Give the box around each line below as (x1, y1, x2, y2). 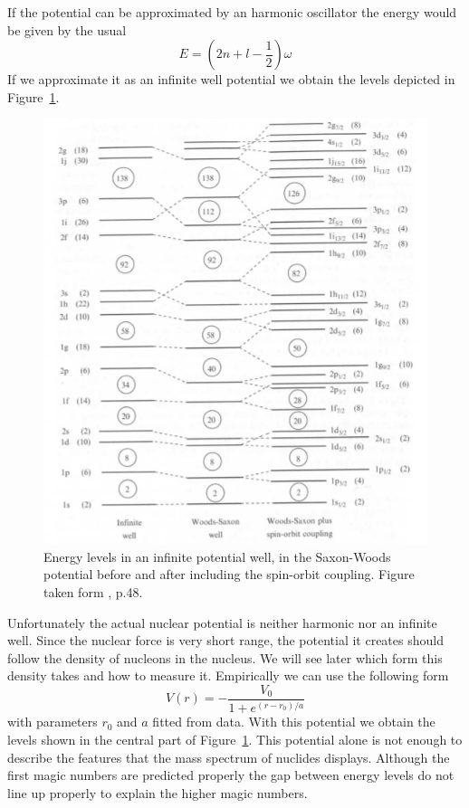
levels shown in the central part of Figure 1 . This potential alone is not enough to (7, 729, 463, 748)
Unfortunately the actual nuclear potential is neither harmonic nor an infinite (7, 613, 437, 632)
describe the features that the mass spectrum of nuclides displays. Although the (7, 747, 450, 766)
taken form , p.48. (43, 582, 143, 601)
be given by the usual (7, 20, 127, 39)
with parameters (7, 712, 98, 731)
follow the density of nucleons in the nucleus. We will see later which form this (7, 648, 443, 667)
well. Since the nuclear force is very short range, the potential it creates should (7, 631, 444, 650)
